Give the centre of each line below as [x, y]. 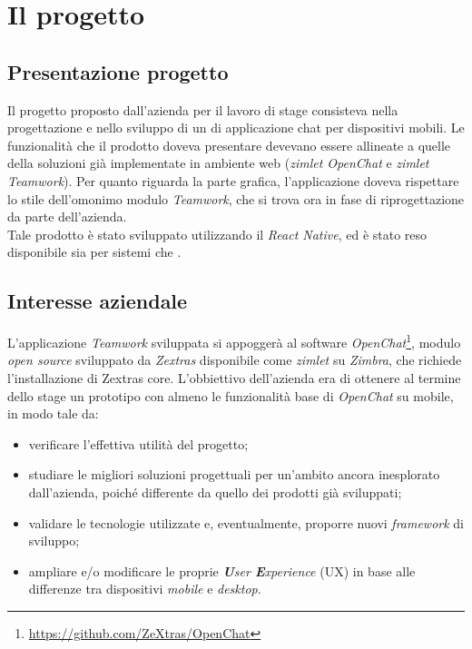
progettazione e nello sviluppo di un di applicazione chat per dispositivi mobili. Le [236, 128]
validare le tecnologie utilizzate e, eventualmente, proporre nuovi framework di [246, 522]
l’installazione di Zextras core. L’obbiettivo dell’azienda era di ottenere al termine [234, 377]
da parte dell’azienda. [67, 216]
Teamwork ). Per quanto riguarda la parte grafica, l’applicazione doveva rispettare [233, 180]
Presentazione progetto [118, 71]
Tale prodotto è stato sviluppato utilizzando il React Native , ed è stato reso [217, 234]
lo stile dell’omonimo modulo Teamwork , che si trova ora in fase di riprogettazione [236, 198]
